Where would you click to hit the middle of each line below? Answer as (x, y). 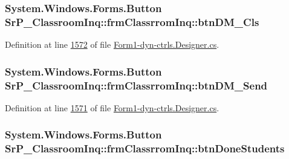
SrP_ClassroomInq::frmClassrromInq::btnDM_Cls (132, 21)
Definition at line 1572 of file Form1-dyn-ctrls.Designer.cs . (112, 44)
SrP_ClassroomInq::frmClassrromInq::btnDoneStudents (145, 148)
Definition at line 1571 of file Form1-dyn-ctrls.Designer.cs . (112, 107)
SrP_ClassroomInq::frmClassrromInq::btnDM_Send (136, 85)
